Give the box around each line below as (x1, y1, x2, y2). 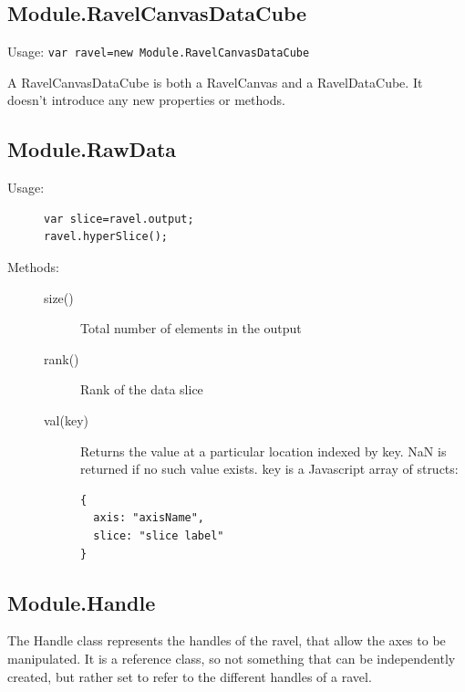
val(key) (44, 411, 88, 429)
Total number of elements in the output (80, 319, 302, 338)
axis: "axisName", (93, 511, 205, 525)
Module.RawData (7, 135, 177, 163)
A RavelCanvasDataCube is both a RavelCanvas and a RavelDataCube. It (7, 72, 423, 91)
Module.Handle (7, 588, 156, 616)
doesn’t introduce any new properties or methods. (7, 90, 285, 110)
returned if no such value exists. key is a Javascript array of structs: (80, 459, 459, 478)
